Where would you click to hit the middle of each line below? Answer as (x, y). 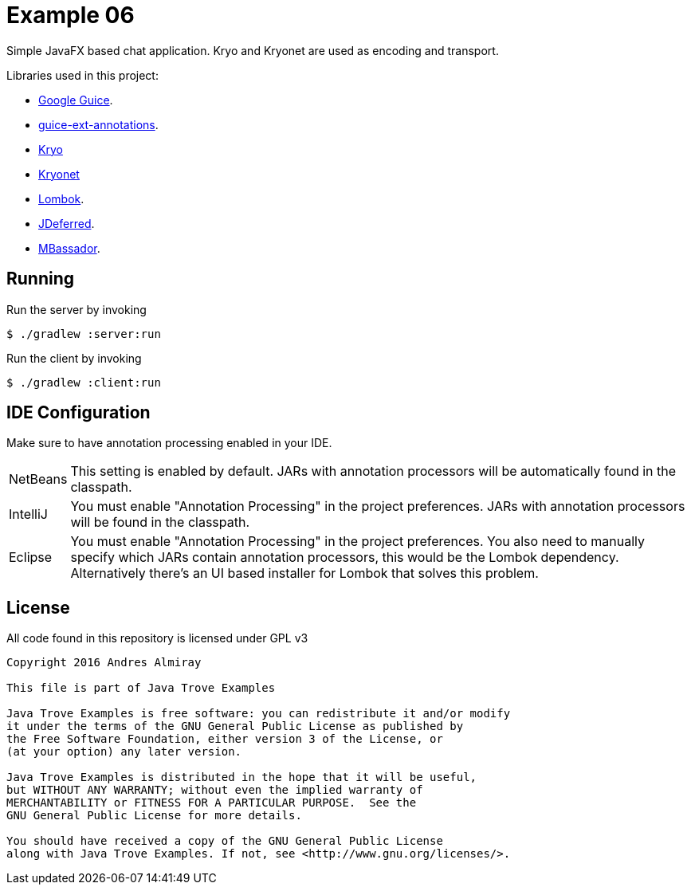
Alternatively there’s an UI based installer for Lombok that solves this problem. (304, 573)
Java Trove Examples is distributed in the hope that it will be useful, (242, 777)
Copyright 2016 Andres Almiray (104, 663)
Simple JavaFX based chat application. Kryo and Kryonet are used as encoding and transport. (253, 50)
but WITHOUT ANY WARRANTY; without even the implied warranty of (215, 790)
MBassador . (69, 248)
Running (41, 279)
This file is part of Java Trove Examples (141, 688)
